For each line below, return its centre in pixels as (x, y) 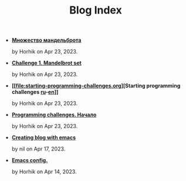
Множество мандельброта (46, 40)
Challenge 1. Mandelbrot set (47, 63)
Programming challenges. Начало (54, 115)
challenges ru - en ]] (35, 92)
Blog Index (96, 10)
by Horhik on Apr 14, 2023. (44, 172)
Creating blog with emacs (44, 138)
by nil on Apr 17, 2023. (38, 149)
